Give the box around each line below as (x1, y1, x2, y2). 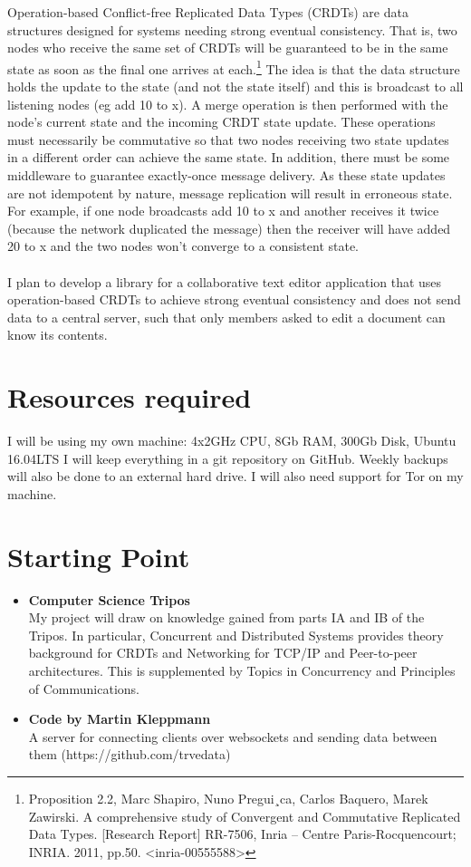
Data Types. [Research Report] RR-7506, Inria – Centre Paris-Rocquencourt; (28, 824, 457, 843)
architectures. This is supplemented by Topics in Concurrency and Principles (28, 660, 456, 679)
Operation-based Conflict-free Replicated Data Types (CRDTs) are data (7, 3, 409, 21)
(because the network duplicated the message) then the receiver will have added (7, 218, 451, 237)
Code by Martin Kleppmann (28, 709, 211, 728)
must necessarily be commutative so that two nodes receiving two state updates (7, 130, 449, 149)
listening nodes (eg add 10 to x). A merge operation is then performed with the (7, 94, 448, 113)
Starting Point (7, 537, 190, 574)
